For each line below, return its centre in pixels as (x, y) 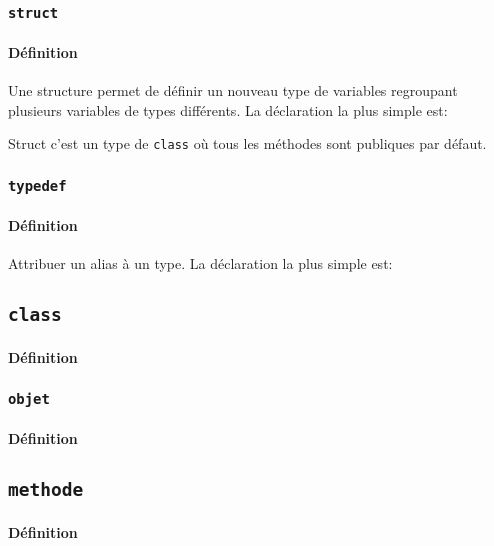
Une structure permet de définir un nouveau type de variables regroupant (233, 90)
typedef (37, 185)
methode (46, 490)
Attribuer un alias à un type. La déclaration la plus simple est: (200, 263)
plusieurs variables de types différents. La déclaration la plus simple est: (228, 109)
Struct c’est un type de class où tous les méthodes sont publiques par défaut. (247, 143)
